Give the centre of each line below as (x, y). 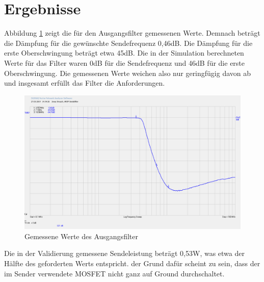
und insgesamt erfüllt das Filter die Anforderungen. (85, 83)
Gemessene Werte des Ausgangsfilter (81, 236)
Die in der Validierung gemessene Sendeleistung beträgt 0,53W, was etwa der (124, 253)
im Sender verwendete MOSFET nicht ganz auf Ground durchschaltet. (114, 273)
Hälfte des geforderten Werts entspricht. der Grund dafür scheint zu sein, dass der (132, 263)
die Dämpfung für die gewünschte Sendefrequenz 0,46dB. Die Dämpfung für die (128, 43)
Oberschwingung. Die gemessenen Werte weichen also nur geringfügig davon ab (128, 73)
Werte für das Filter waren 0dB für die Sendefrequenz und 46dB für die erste (125, 62)
